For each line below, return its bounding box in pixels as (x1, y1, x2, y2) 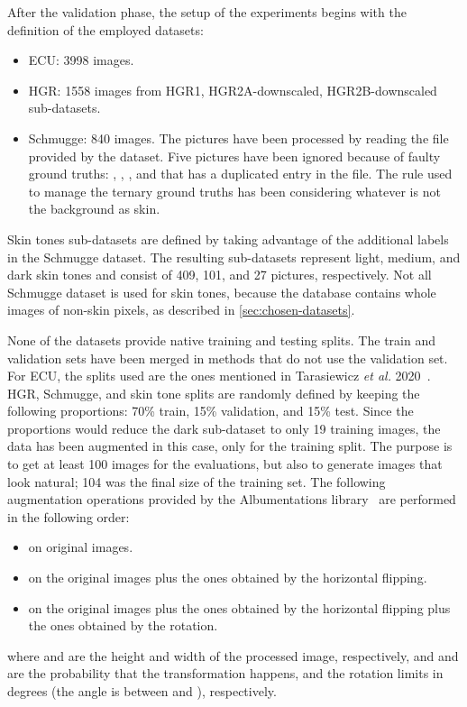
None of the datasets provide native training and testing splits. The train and (7, 330, 435, 349)
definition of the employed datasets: (7, 20, 204, 39)
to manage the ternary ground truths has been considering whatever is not (28, 181, 441, 200)
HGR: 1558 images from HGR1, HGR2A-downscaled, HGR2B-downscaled (28, 80, 437, 99)
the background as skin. (28, 199, 160, 218)
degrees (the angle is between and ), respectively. (7, 682, 277, 700)
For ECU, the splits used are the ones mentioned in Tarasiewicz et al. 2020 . (7, 366, 431, 385)
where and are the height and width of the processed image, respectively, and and (7, 646, 459, 665)
